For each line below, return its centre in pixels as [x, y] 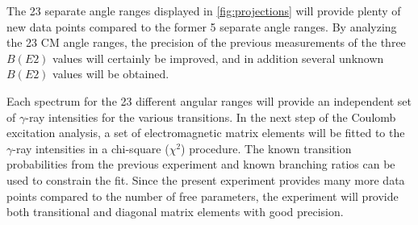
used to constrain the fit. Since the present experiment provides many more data [206, 179]
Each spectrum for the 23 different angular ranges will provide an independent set [209, 100]
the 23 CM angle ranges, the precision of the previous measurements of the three [206, 42]
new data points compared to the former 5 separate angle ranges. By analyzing [202, 26]
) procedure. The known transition [266, 148]
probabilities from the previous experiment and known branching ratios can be [201, 164]
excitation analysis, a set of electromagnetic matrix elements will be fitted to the [206, 133]
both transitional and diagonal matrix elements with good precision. [175, 212]
